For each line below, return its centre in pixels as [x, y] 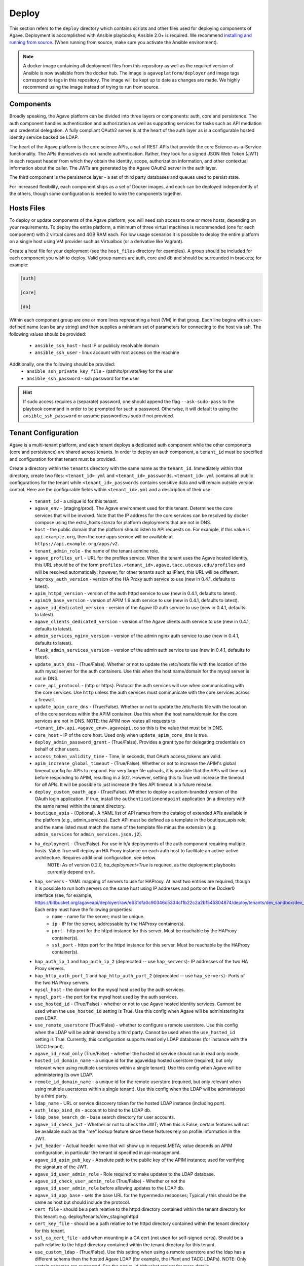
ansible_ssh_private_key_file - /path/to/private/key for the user [100, 371]
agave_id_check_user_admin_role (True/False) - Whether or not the [110, 1181]
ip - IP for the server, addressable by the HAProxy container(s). [118, 924]
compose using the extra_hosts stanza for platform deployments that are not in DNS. [123, 522]
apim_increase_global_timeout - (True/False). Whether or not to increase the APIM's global [135, 763]
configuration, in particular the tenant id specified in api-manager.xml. [108, 1153]
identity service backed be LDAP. [44, 137]
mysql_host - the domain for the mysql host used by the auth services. [110, 990]
